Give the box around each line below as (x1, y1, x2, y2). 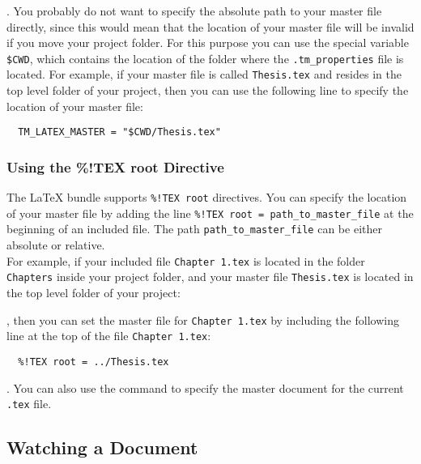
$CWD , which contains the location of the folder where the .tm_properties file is (6, 49, 404, 66)
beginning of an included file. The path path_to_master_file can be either (6, 220, 382, 237)
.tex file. (6, 395, 52, 412)
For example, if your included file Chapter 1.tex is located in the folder (6, 252, 365, 269)
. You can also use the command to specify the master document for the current (6, 379, 404, 396)
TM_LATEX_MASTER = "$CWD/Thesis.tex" (18, 126, 221, 138)
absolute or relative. (6, 236, 105, 253)
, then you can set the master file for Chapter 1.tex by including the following (6, 311, 399, 328)
